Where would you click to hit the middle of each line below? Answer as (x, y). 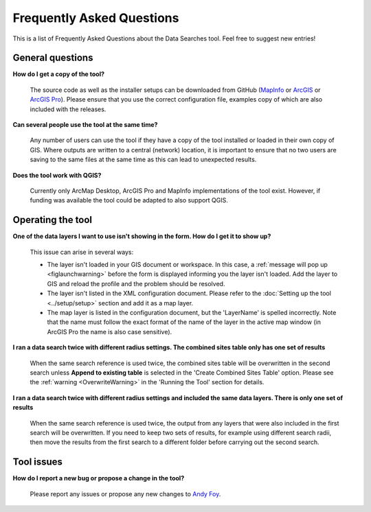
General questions (53, 58)
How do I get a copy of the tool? (59, 74)
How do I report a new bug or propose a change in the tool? (99, 478)
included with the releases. (68, 109)
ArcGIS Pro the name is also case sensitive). (110, 331)
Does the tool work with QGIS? (57, 175)
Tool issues (38, 462)
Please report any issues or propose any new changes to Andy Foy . (125, 493)
